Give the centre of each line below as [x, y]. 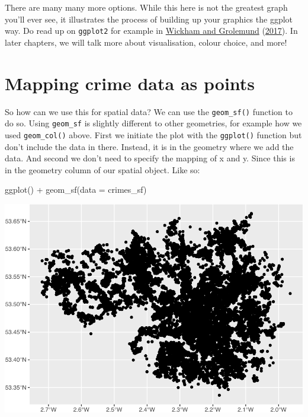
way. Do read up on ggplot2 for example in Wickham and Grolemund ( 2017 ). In [151, 31]
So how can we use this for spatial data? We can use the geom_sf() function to [149, 111]
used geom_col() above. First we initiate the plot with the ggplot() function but [153, 134]
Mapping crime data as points [130, 83]
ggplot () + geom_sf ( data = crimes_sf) [76, 190]
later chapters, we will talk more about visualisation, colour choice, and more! [146, 42]
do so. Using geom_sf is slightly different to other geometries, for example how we [153, 123]
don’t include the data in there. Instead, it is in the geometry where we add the [149, 146]
